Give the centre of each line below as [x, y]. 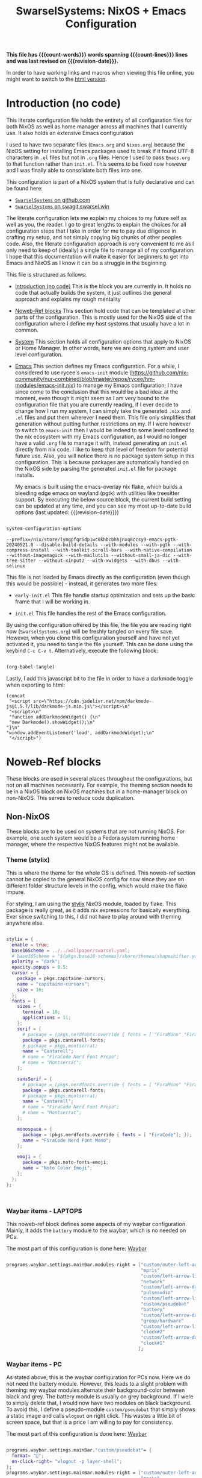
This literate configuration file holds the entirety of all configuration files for [99, 120]
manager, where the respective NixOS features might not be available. [93, 844]
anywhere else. [25, 923]
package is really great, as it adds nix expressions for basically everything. [99, 910]
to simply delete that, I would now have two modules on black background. [99, 1403]
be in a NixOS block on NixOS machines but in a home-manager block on [97, 791]
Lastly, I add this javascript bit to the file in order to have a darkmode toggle [100, 678]
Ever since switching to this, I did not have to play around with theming [94, 916]
